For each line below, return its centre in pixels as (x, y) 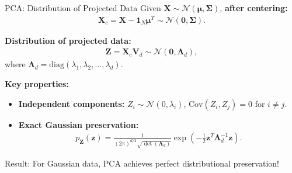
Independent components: (72, 103)
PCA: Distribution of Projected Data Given (83, 8)
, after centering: (254, 8)
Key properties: (37, 83)
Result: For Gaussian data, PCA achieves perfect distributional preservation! (142, 163)
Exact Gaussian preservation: (79, 124)
